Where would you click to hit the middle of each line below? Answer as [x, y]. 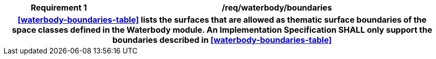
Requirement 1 [59, 8]
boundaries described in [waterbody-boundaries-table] [222, 40]
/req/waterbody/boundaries [277, 8]
